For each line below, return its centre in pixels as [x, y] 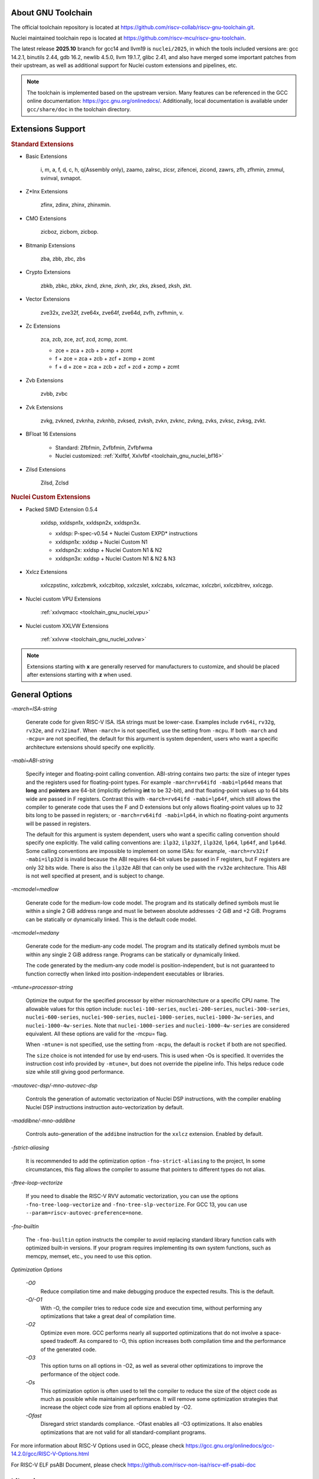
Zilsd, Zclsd [55, 483]
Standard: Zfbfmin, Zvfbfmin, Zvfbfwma [104, 447]
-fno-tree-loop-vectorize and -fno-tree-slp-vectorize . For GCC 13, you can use [136, 1204]
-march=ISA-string [34, 709]
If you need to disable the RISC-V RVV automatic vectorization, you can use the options [132, 1196]
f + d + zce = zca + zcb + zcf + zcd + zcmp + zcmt [117, 367]
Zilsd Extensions [46, 469]
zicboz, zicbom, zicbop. [69, 232]
